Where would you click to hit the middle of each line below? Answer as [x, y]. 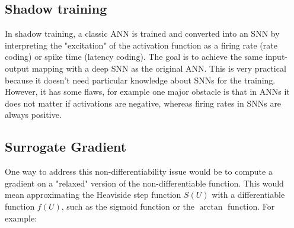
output [17, 68]
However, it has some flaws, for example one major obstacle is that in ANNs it [147, 91]
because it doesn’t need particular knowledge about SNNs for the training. [140, 80]
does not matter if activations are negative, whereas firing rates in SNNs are [143, 103]
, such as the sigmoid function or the [128, 206]
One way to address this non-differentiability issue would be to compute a [139, 171]
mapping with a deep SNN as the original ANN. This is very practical [159, 68]
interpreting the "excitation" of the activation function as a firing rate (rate [141, 45]
